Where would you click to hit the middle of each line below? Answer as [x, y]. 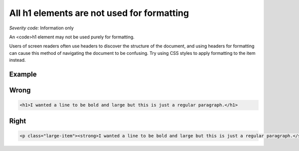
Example [23, 74]
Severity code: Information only [42, 28]
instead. [17, 60]
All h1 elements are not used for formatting [99, 13]
